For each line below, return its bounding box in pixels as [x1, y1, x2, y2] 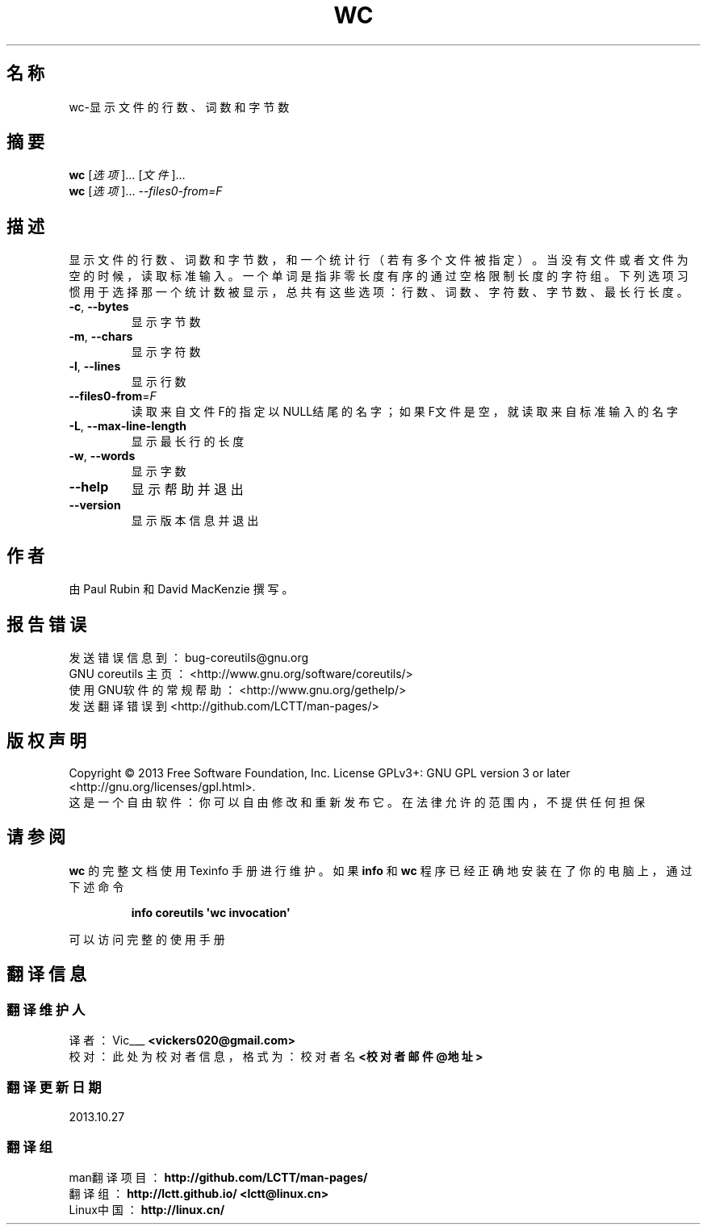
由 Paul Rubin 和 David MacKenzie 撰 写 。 [69, 582, 294, 597]
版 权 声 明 [6, 731, 86, 752]
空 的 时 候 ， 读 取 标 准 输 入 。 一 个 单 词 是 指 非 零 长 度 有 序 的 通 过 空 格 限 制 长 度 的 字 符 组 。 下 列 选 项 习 [69, 269, 688, 283]
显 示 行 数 [131, 375, 186, 389]
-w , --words [69, 449, 136, 463]
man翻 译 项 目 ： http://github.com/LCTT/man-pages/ [69, 1170, 368, 1185]
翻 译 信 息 [6, 964, 86, 985]
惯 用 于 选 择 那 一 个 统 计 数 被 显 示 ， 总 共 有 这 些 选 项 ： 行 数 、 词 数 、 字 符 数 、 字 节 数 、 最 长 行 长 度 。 [69, 285, 688, 299]
